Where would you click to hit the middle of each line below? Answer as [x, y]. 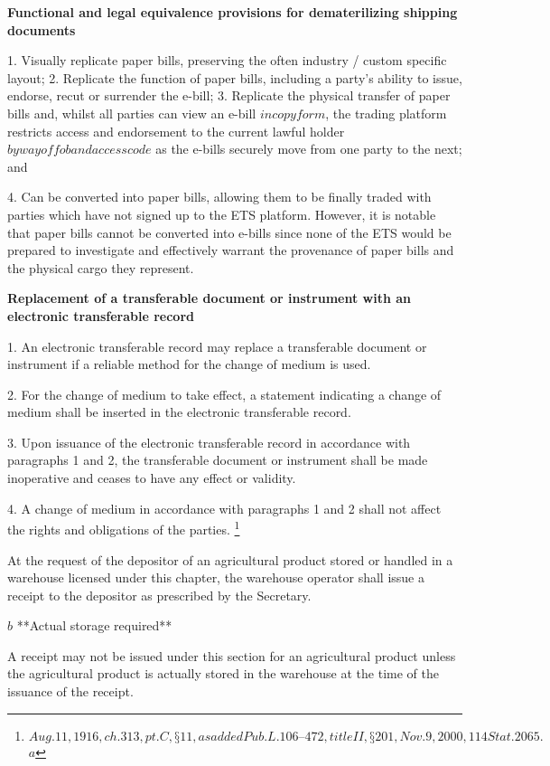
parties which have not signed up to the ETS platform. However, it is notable [222, 214]
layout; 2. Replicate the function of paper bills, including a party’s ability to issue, [235, 77]
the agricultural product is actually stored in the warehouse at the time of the [223, 673]
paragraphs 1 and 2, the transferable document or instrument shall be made [218, 460]
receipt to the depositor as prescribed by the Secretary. [159, 595]
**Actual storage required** [94, 625]
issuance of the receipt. [70, 691]
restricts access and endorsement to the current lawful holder [176, 131]
